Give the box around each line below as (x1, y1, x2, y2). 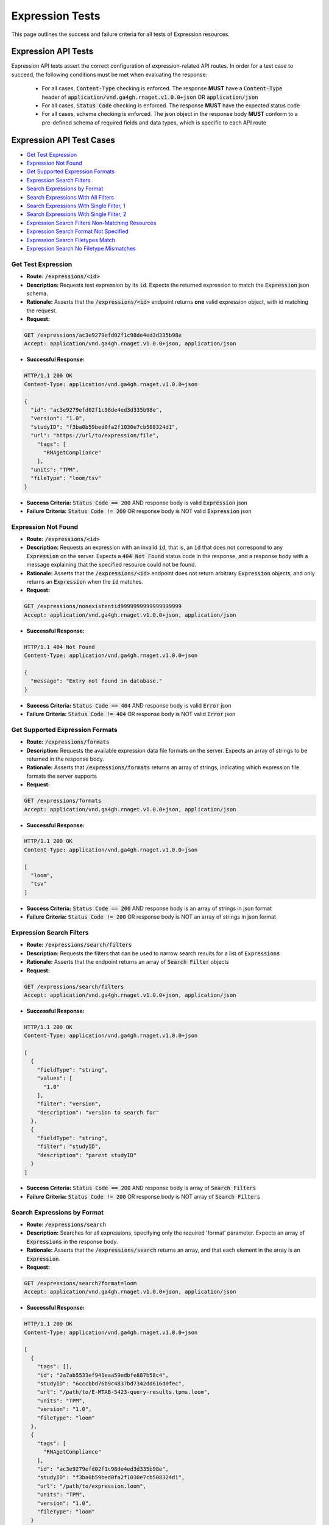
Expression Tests (11, 9, 101, 23)
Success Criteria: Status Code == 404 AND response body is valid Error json (26, 701, 232, 709)
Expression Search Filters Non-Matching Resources (26, 219, 157, 226)
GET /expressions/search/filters (24, 983, 124, 990)
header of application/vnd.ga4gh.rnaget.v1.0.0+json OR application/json (41, 93, 258, 101)
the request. (26, 307, 57, 314)
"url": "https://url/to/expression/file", (30, 432, 160, 439)
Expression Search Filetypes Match (26, 236, 116, 243)
